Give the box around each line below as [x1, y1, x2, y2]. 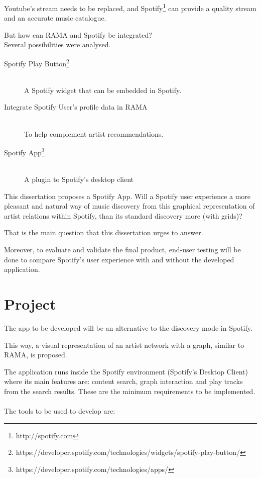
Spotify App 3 [4, 146, 45, 157]
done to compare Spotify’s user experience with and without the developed [4, 254, 234, 264]
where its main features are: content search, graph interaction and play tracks [4, 376, 243, 387]
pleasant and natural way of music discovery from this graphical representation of [4, 201, 255, 211]
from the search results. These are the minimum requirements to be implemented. [4, 386, 255, 396]
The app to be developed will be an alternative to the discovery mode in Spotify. [4, 322, 252, 333]
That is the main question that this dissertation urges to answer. [4, 227, 203, 238]
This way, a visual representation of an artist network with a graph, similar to [4, 339, 244, 350]
